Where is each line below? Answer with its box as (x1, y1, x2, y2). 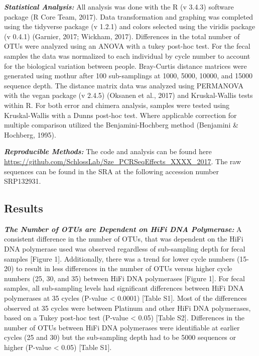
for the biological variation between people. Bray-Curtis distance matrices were (4, 60, 247, 71)
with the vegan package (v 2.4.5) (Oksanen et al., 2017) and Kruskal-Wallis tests (4, 90, 253, 100)
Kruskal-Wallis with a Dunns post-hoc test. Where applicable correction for (4, 109, 237, 120)
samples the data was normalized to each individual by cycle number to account (4, 50, 250, 61)
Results (4, 200, 43, 216)
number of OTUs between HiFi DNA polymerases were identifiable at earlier (4, 322, 240, 332)
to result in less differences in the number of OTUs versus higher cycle (16, 263, 232, 274)
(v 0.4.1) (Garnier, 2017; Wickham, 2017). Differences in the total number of (4, 31, 240, 41)
